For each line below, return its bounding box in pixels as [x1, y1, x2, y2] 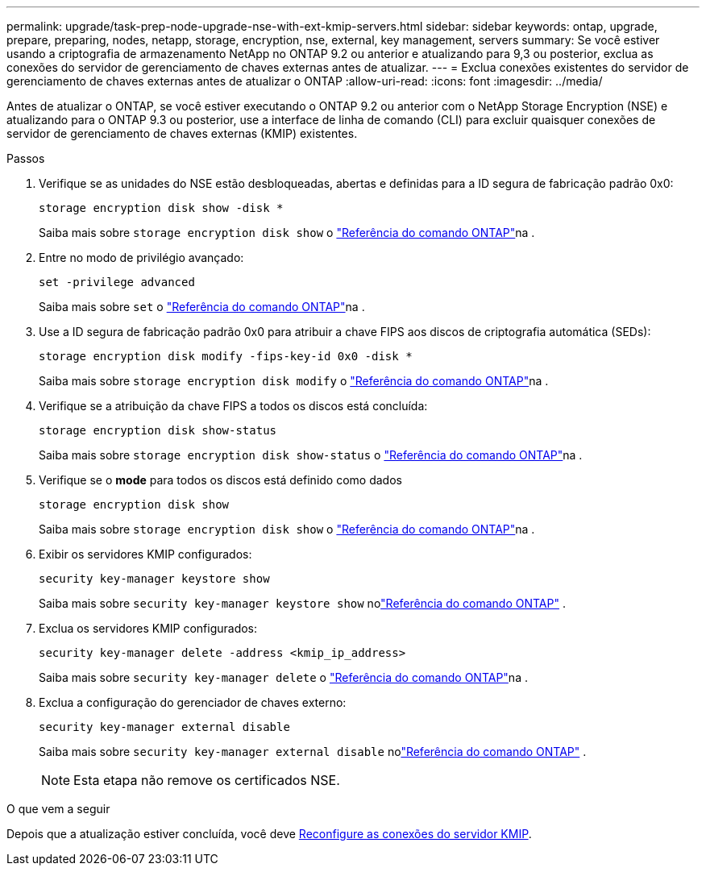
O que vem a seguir [6, 802, 110, 816]
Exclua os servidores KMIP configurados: [39, 621, 258, 635]
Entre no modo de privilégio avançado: [39, 251, 244, 264]
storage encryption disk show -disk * [39, 201, 284, 214]
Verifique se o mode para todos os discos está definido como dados [39, 473, 402, 487]
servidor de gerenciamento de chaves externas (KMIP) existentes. [6, 127, 358, 140]
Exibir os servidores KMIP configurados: [39, 547, 252, 561]
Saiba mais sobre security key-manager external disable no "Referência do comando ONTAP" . [39, 745, 587, 758]
